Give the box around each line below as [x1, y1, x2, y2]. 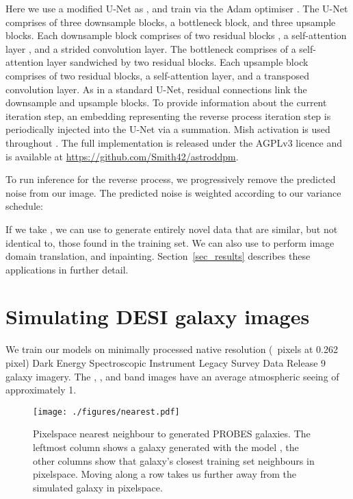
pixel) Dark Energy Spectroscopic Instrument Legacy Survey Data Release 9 [5, 356, 326, 369]
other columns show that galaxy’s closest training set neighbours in [33, 453, 315, 467]
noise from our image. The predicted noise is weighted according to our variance [5, 185, 341, 199]
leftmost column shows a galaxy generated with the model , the [33, 440, 299, 454]
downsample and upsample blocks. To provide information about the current [5, 95, 327, 110]
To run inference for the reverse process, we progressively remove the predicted [5, 172, 336, 186]
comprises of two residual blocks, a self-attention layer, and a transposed [5, 68, 310, 82]
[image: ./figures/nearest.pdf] [33, 406, 180, 417]
